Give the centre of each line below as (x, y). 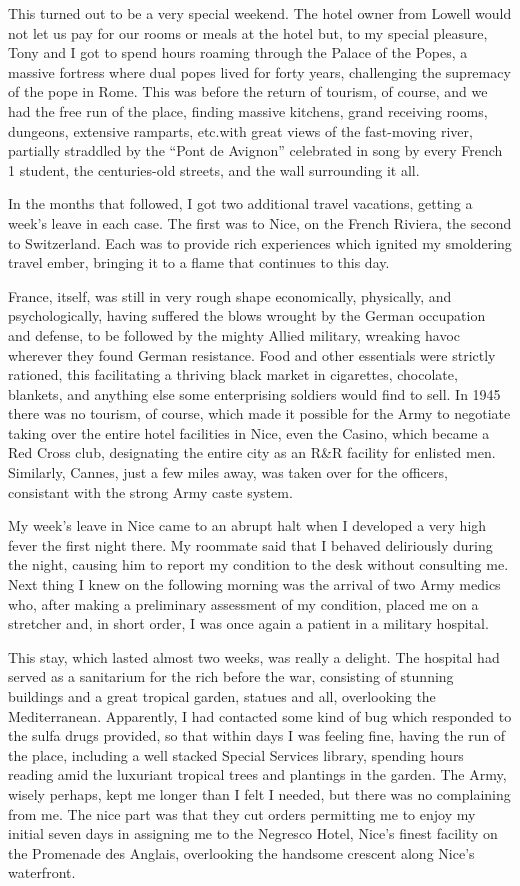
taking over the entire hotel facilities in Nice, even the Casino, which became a (249, 432)
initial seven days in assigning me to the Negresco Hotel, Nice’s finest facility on (253, 833)
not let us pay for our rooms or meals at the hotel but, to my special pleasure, (248, 32)
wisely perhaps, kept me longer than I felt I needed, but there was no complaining (259, 793)
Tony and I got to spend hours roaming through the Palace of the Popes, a (238, 52)
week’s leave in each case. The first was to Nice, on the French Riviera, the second (260, 222)
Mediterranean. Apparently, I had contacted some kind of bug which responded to (260, 715)
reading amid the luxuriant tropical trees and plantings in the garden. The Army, (257, 774)
